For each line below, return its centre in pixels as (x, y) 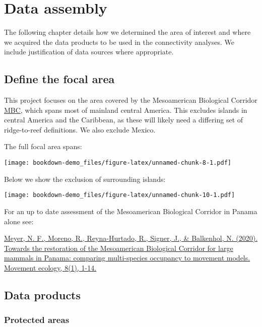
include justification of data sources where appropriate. (89, 52)
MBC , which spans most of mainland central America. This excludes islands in (126, 110)
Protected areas (37, 320)
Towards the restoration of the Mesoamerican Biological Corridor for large (119, 248)
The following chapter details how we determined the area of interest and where (127, 32)
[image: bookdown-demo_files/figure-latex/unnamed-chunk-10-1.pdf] (120, 195)
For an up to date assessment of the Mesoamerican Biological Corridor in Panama (131, 211)
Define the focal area (59, 79)
